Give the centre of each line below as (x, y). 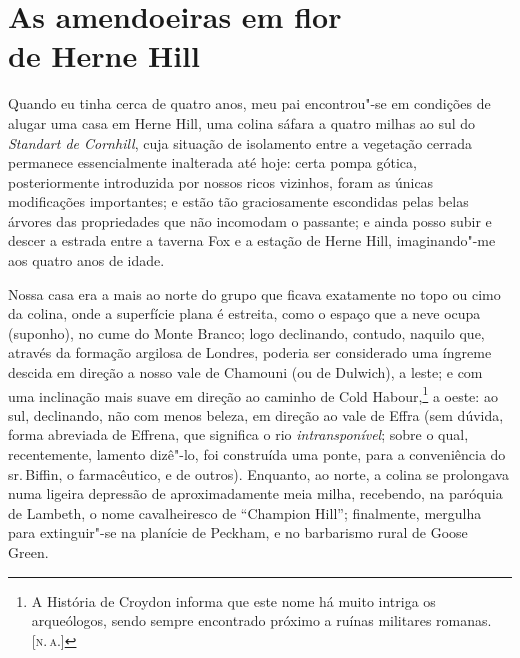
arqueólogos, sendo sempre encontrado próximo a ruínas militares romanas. (261, 620)
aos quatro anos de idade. (86, 260)
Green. (28, 552)
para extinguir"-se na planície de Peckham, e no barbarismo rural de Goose (238, 532)
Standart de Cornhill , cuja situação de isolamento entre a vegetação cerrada (240, 142)
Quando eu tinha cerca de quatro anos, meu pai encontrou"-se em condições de (249, 103)
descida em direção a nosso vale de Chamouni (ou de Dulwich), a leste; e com (245, 372)
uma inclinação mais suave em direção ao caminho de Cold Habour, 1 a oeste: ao (253, 394)
